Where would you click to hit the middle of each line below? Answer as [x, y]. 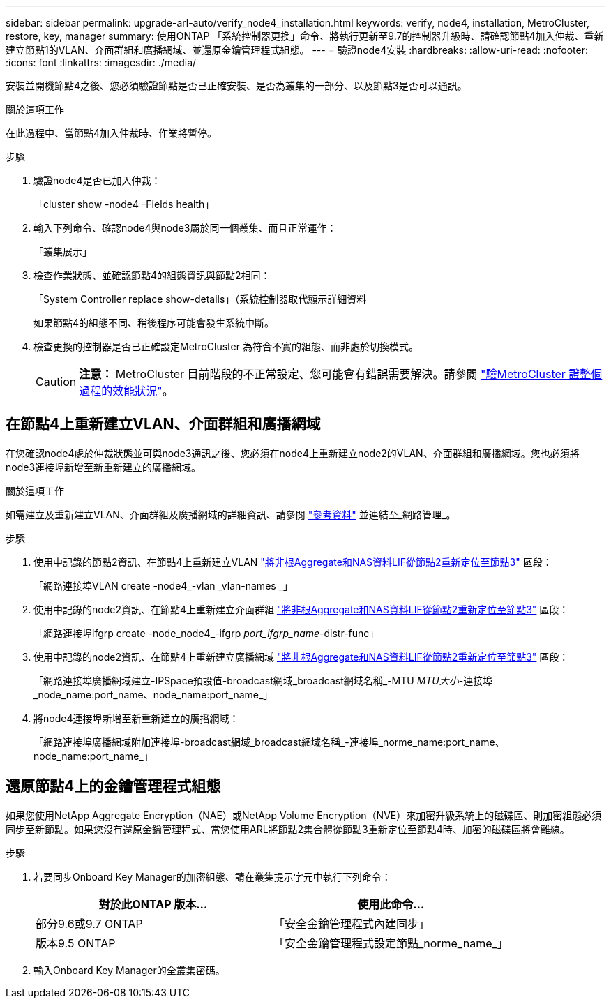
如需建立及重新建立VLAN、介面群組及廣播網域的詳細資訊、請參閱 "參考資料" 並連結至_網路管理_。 [231, 514]
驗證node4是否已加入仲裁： [97, 180]
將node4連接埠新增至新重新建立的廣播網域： [136, 718]
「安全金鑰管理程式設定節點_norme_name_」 [391, 943]
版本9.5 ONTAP [76, 943]
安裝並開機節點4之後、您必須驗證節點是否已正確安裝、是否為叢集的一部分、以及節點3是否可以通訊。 [236, 85]
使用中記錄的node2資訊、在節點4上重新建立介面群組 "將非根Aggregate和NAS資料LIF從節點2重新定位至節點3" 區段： [301, 609]
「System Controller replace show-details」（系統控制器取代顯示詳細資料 [200, 299]
